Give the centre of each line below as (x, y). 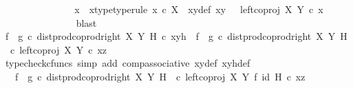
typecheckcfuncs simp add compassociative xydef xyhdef (128, 63)
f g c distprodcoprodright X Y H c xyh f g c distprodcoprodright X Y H (176, 36)
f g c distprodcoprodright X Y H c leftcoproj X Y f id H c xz (160, 76)
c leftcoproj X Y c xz (58, 49)
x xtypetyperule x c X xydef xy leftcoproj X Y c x (199, 9)
